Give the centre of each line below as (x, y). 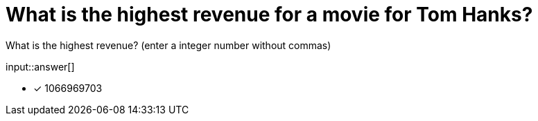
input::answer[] (40, 66)
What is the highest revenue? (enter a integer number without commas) (168, 45)
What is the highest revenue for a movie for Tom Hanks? (269, 15)
